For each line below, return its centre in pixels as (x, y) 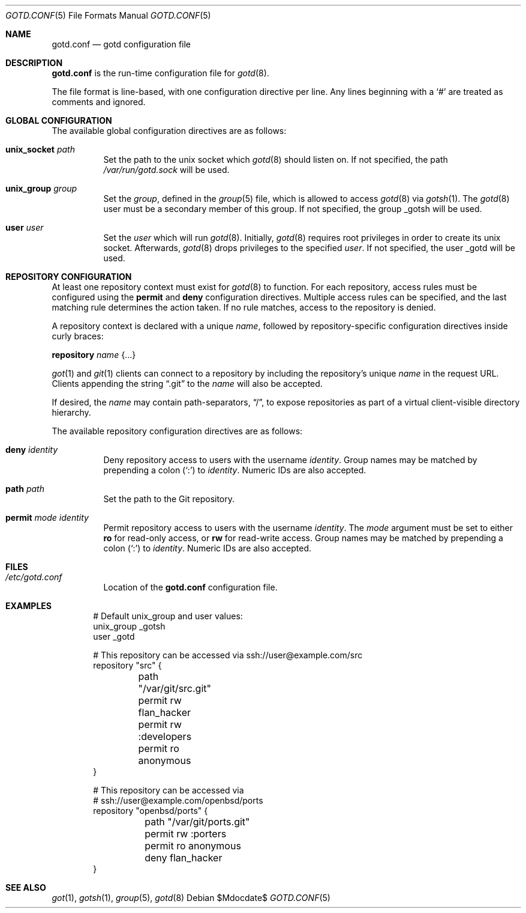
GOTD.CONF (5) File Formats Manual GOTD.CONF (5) (108, 15)
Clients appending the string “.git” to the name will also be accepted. (187, 384)
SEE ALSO (26, 887)
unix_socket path (40, 149)
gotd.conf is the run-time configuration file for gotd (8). (160, 73)
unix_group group (41, 188)
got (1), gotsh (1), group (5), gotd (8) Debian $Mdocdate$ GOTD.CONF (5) (191, 898)
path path (25, 489)
